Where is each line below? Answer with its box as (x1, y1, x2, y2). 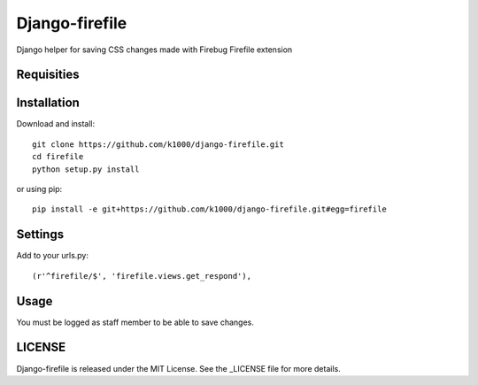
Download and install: (16, 119, 96, 129)
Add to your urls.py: (16, 250, 89, 261)
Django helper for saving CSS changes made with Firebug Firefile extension (16, 44, 293, 55)
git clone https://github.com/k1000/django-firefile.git (32, 139, 285, 150)
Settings (16, 227, 65, 243)
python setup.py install (32, 164, 140, 174)
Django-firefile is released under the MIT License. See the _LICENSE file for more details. (16, 363, 341, 373)
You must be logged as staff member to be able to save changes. (16, 317, 254, 327)
